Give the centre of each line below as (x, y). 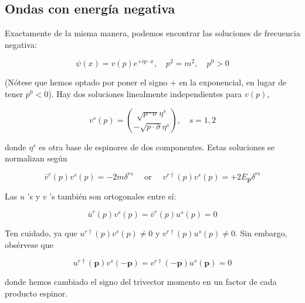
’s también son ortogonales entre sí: (113, 196)
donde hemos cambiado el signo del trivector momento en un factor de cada (141, 282)
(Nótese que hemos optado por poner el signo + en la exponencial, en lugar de (146, 82)
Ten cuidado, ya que (41, 233)
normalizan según (36, 158)
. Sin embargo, (261, 233)
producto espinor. (36, 293)
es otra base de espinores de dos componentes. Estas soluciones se (157, 147)
